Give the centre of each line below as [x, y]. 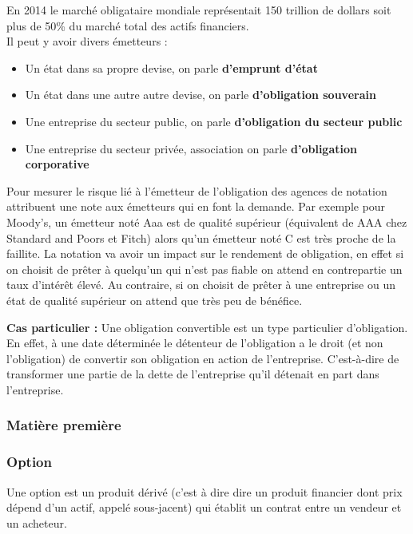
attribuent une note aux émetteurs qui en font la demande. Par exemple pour [196, 206]
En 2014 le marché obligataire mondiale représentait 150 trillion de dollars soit [199, 10]
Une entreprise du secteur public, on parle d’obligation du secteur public [214, 121]
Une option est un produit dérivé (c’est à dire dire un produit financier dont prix [205, 491]
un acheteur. [37, 522]
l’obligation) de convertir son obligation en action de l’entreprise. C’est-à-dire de [203, 358]
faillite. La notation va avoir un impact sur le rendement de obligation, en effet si [205, 253]
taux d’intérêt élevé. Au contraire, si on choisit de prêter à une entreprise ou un [201, 285]
